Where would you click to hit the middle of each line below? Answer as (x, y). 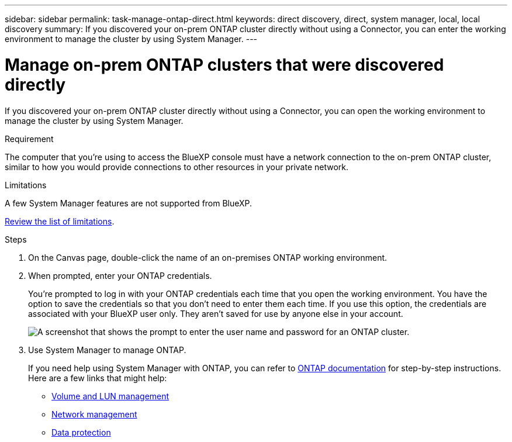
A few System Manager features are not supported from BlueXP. (129, 203)
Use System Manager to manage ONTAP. (107, 350)
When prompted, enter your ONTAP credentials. (120, 275)
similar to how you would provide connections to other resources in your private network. (177, 167)
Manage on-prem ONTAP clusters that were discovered (224, 65)
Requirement (29, 139)
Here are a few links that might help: (98, 378)
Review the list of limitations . (60, 221)
